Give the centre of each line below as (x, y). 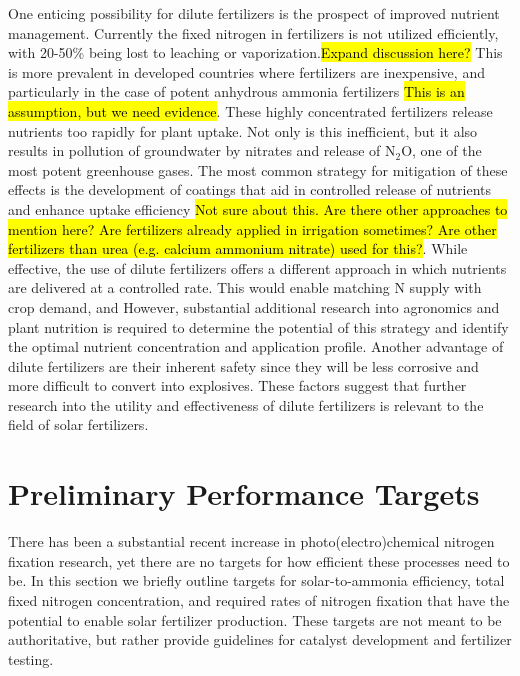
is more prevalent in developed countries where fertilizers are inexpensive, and (246, 71)
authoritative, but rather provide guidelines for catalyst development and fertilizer (260, 639)
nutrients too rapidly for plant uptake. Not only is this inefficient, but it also (243, 130)
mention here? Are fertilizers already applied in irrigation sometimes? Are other (252, 228)
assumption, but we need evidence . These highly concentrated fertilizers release (250, 110)
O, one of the (441, 150)
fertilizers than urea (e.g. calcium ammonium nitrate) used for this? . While (238, 248)
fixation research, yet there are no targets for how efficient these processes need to (259, 560)
